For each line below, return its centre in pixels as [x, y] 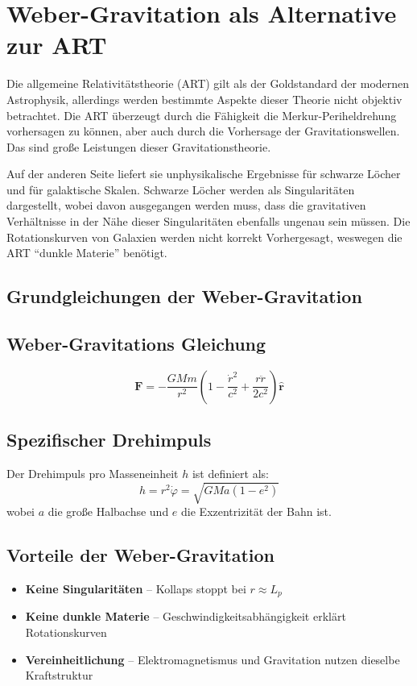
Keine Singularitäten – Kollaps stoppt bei [136, 588]
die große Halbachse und [108, 511]
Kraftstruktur [59, 675]
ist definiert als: [230, 474]
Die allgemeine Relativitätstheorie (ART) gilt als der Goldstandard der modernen [208, 83]
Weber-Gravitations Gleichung [136, 344]
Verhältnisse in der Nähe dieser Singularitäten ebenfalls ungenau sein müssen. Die [208, 221]
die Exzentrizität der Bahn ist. [256, 511]
